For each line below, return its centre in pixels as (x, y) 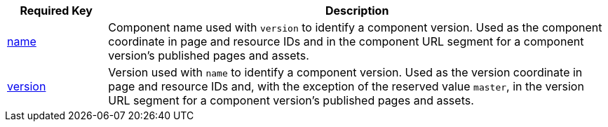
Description (357, 11)
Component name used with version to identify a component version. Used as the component (355, 27)
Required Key (56, 11)
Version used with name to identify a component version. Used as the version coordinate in (345, 72)
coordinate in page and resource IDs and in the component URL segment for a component (346, 41)
